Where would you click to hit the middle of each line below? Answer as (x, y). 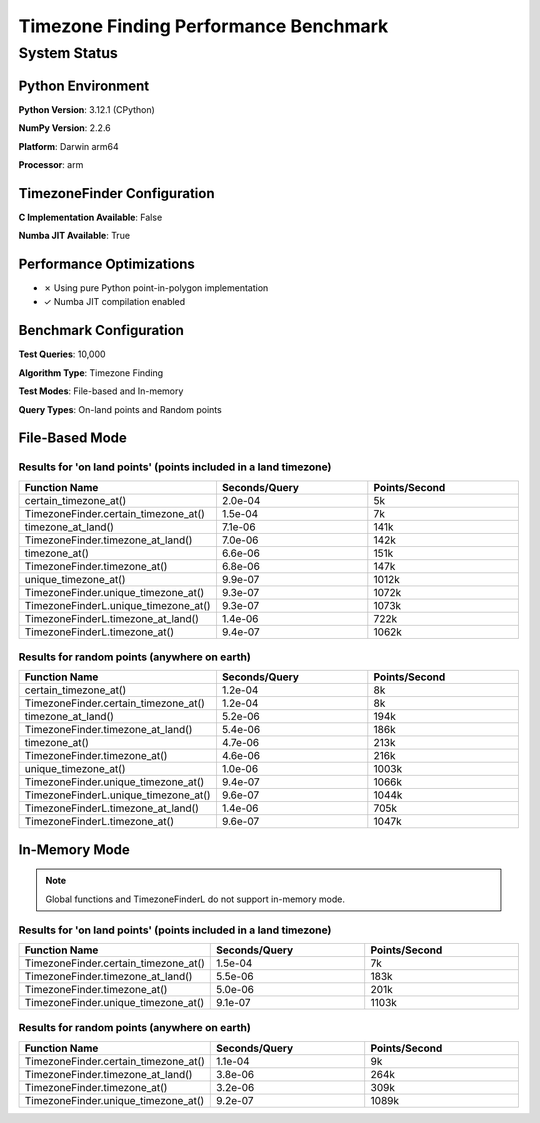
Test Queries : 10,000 (62, 354)
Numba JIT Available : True (74, 236)
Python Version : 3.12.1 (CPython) (86, 109)
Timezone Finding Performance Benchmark (203, 26)
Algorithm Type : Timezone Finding (91, 372)
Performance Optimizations (106, 264)
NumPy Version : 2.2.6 (65, 128)
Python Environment (84, 85)
